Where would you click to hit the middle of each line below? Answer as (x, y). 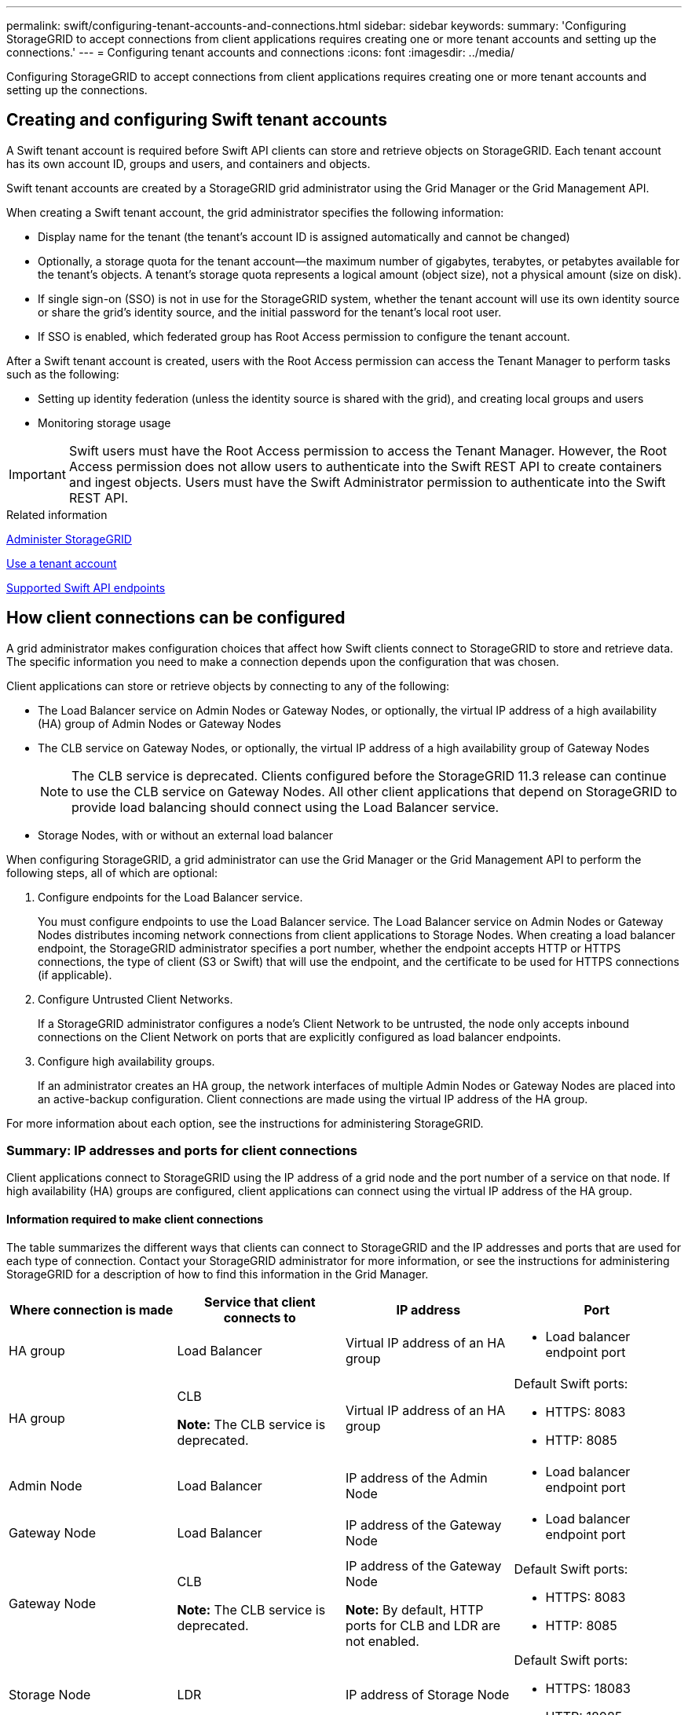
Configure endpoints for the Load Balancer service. (170, 897)
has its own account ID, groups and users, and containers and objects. (188, 163)
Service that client (260, 1302)
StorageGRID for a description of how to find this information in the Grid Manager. (218, 1274)
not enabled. (382, 1641)
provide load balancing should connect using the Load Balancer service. (285, 807)
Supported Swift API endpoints (86, 587)
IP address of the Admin (417, 1477)
